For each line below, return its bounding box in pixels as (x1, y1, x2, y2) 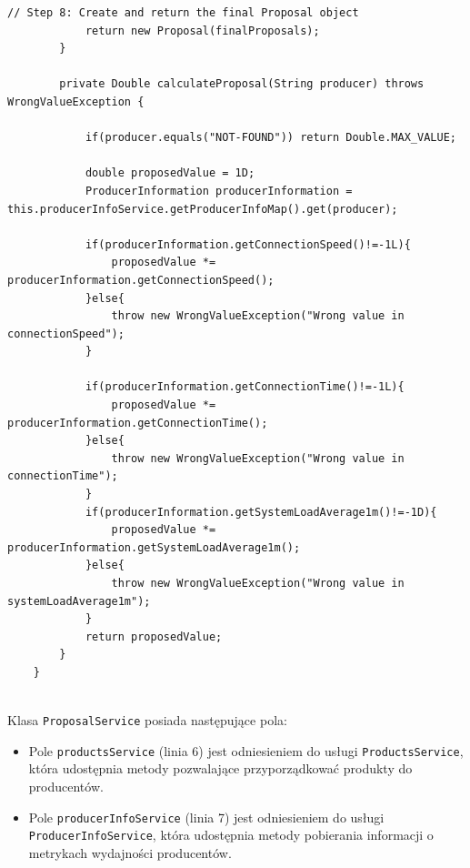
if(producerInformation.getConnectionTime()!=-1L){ (85, 380, 405, 394)
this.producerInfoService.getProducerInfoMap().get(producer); (7, 202, 398, 216)
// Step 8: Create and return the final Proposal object (7, 6, 359, 19)
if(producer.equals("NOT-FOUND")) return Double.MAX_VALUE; (85, 131, 456, 145)
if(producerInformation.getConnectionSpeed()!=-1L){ (85, 237, 411, 251)
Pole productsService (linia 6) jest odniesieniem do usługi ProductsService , (28, 741, 464, 760)
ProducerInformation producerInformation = (85, 184, 353, 197)
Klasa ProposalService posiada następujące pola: (7, 711, 287, 730)
